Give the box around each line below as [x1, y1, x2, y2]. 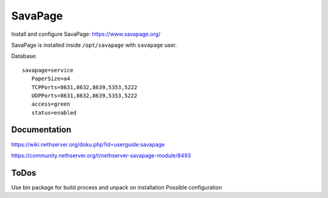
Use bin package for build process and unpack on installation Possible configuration [11, 183, 222, 191]
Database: [11, 52, 37, 60]
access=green [31, 101, 70, 108]
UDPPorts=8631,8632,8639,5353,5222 [31, 92, 138, 99]
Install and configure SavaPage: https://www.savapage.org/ [11, 30, 161, 38]
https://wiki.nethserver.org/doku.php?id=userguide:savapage [11, 140, 165, 148]
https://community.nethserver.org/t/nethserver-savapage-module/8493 [11, 152, 191, 159]
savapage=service [22, 67, 73, 73]
